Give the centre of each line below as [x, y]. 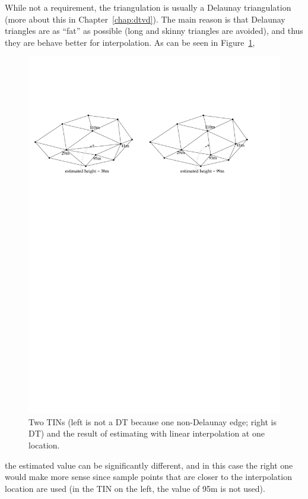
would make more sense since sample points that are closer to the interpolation [148, 477]
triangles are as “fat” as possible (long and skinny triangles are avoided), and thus [154, 31]
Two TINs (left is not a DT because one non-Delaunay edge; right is [153, 421]
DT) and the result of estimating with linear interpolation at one [147, 433]
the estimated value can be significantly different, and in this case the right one [149, 465]
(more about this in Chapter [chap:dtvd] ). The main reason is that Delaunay [145, 19]
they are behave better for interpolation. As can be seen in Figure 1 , [130, 42]
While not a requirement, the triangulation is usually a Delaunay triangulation [148, 7]
